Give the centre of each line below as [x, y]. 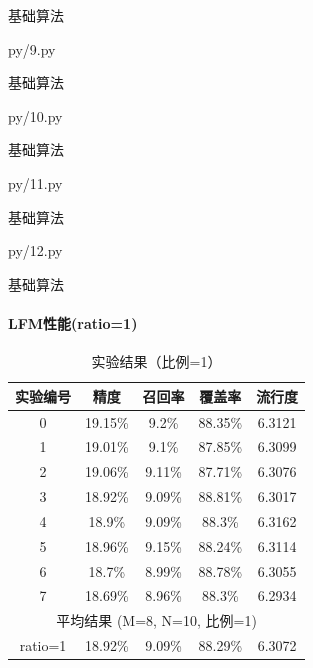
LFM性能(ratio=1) [73, 322]
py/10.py [35, 115]
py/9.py [32, 48]
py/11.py [35, 182]
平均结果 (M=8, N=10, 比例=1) [156, 620]
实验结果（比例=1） [156, 361]
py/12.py [35, 250]
